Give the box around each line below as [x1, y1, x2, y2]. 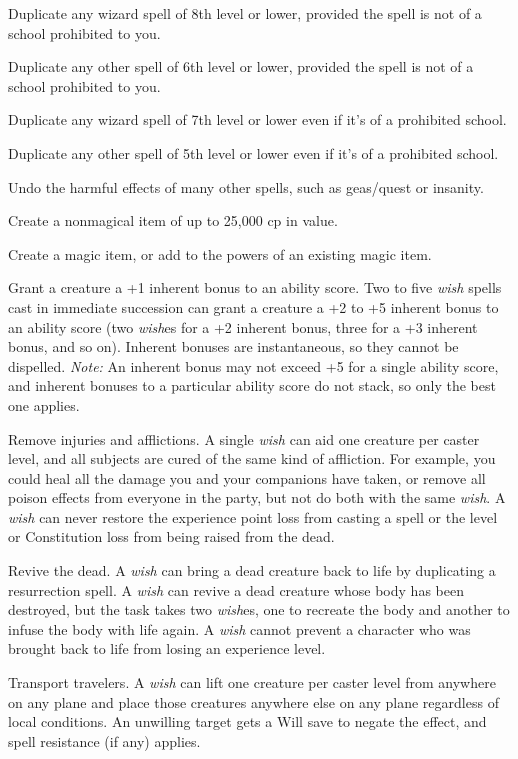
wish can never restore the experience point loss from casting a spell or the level [8, 506, 498, 527]
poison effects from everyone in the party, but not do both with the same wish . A [8, 487, 506, 508]
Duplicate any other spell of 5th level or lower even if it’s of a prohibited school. [8, 142, 499, 163]
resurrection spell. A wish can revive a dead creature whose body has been [8, 579, 464, 600]
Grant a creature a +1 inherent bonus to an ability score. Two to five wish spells [8, 277, 502, 298]
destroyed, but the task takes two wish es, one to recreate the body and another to [8, 599, 510, 620]
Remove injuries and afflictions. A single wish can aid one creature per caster [8, 428, 480, 449]
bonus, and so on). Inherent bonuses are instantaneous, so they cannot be [8, 336, 459, 357]
